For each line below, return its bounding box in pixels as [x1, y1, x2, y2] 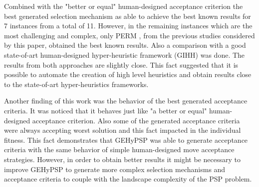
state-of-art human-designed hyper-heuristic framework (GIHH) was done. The [4, 49, 245, 60]
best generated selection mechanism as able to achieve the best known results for [4, 10, 251, 21]
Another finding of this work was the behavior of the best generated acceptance [4, 95, 248, 106]
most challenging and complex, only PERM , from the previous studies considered [4, 30, 255, 40]
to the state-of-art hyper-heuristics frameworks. [4, 79, 149, 89]
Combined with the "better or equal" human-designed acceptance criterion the [4, 1, 243, 11]
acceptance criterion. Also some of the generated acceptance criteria [32, 115, 240, 125]
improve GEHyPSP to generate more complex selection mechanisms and [4, 164, 226, 174]
